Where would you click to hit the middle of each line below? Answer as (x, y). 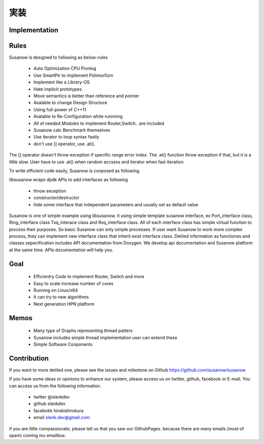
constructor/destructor (56, 198)
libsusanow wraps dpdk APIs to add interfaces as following (68, 180)
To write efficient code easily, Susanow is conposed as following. (75, 171)
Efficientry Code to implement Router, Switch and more (89, 277)
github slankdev (50, 404)
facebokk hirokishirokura (59, 410)
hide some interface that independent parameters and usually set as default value (116, 204)
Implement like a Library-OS (62, 82)
